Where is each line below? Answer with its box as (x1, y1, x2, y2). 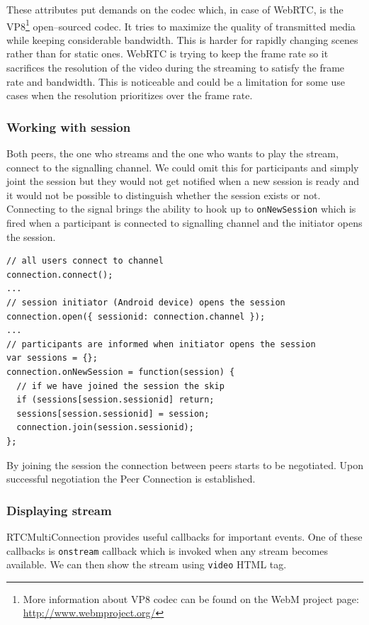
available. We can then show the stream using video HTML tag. (6, 557, 287, 572)
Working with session (6, 118, 131, 135)
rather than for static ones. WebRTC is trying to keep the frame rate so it (6, 46, 329, 61)
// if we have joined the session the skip (16, 381, 225, 391)
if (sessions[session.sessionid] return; (16, 395, 215, 405)
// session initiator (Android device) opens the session (6, 298, 285, 308)
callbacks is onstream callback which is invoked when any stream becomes (6, 543, 328, 558)
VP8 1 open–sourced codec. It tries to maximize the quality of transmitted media (6, 16, 356, 33)
